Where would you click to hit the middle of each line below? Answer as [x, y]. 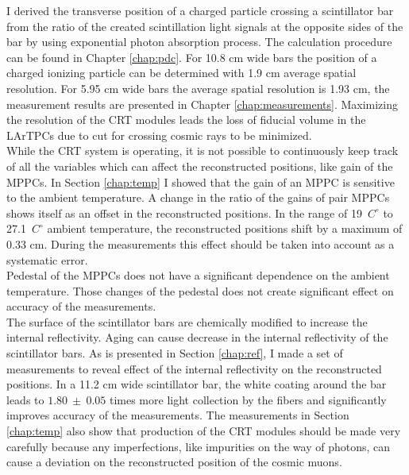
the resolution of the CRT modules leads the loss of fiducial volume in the [186, 120]
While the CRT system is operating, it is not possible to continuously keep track [203, 151]
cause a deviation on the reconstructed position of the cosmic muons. [174, 462]
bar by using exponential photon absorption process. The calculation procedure [199, 42]
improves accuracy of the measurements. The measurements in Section [178, 415]
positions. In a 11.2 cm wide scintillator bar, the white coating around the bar [197, 384]
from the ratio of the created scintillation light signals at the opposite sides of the [205, 26]
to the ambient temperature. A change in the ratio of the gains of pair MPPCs [198, 197]
